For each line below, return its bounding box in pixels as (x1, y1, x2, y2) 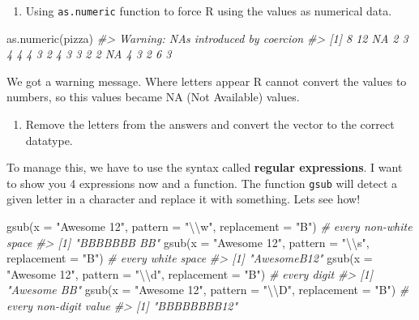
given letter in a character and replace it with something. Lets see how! (6, 190, 361, 207)
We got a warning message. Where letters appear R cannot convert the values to (6, 72, 407, 89)
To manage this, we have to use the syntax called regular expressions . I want (6, 159, 403, 176)
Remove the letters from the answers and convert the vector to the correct (25, 116, 395, 133)
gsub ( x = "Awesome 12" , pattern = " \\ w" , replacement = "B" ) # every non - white (6, 218, 413, 235)
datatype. (25, 131, 73, 148)
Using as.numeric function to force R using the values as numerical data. (25, 2, 392, 19)
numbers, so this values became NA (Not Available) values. (6, 88, 300, 105)
